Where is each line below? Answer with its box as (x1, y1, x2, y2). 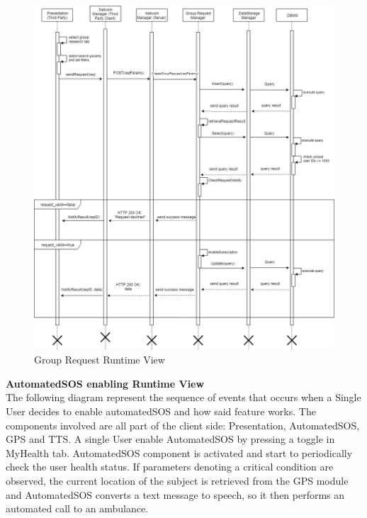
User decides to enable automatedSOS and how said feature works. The (6, 404, 316, 419)
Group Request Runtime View (34, 352, 165, 367)
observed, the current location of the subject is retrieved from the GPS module (6, 473, 349, 488)
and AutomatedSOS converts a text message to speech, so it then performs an (6, 487, 345, 502)
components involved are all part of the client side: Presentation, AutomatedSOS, (6, 417, 360, 432)
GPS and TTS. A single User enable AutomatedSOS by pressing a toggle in (6, 432, 335, 446)
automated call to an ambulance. (6, 501, 149, 516)
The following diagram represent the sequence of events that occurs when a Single (6, 390, 361, 405)
